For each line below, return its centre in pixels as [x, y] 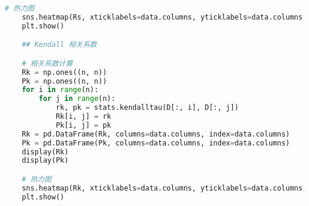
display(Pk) [45, 161]
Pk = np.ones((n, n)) [64, 81]
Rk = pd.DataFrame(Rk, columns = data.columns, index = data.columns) [156, 134]
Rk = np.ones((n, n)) [64, 72]
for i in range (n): [60, 90]
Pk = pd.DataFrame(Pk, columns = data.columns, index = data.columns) [156, 143]
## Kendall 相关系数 [59, 45]
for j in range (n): [77, 99]
